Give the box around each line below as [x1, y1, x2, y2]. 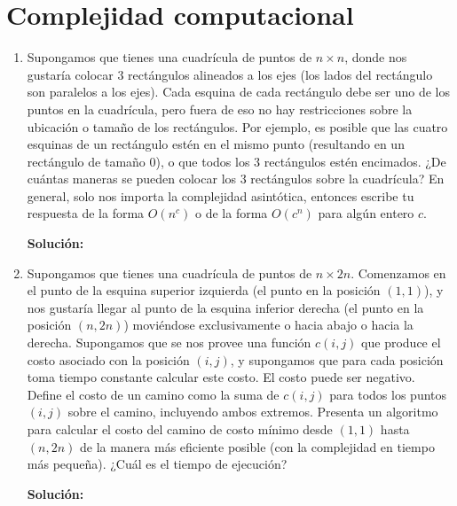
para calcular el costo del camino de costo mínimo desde [27, 420, 333, 438]
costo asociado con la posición [27, 350, 190, 369]
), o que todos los [155, 152, 250, 170]
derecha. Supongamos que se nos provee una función [27, 333, 311, 352]
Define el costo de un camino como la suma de [27, 385, 280, 403]
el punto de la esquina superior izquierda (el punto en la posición [27, 281, 381, 300]
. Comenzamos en [351, 263, 446, 282]
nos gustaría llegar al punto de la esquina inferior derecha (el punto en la [27, 298, 424, 316]
